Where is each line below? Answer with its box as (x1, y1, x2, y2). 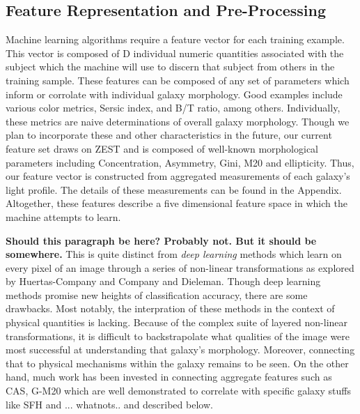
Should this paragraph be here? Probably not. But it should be (6, 233, 317, 247)
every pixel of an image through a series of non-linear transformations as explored (6, 260, 354, 275)
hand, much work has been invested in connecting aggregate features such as (6, 369, 332, 384)
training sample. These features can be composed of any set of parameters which (6, 72, 350, 87)
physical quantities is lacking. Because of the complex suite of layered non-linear (6, 315, 348, 330)
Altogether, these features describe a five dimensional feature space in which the (6, 196, 347, 210)
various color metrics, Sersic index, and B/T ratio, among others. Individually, (6, 100, 341, 115)
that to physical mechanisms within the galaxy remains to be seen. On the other (6, 355, 349, 370)
